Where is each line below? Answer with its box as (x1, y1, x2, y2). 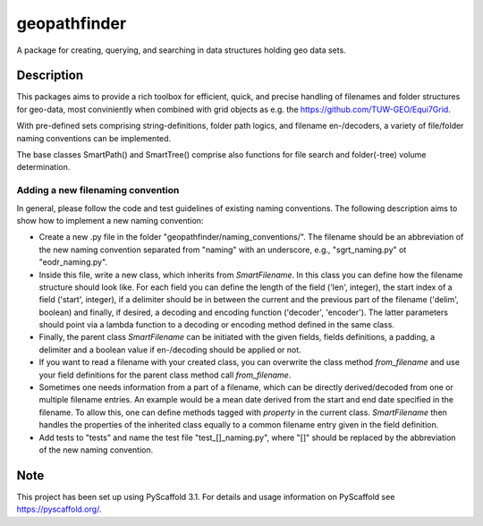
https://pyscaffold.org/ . (16, 504, 102, 514)
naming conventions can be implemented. (16, 132, 172, 143)
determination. (16, 162, 71, 173)
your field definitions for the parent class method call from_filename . (38, 369, 292, 380)
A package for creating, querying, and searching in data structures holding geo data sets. (16, 45, 346, 55)
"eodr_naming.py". (38, 257, 107, 267)
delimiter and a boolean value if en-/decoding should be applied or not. (38, 344, 301, 355)
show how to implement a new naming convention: (16, 215, 204, 225)
